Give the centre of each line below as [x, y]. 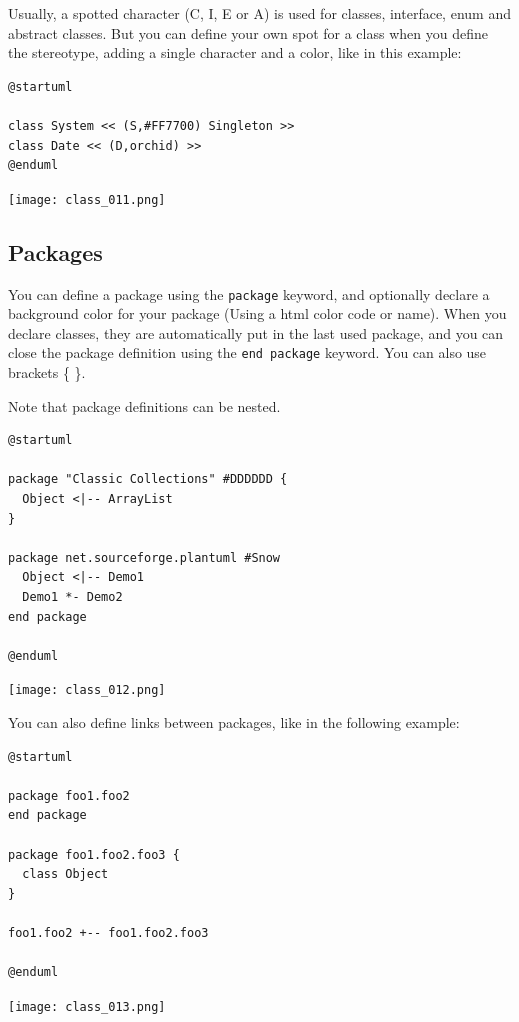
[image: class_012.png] [87, 690]
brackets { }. [47, 372]
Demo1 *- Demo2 [72, 597]
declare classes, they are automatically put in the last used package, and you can [256, 332]
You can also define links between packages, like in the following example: [234, 722]
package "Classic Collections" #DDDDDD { [148, 479]
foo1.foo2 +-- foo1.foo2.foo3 [108, 933]
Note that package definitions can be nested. [144, 405]
